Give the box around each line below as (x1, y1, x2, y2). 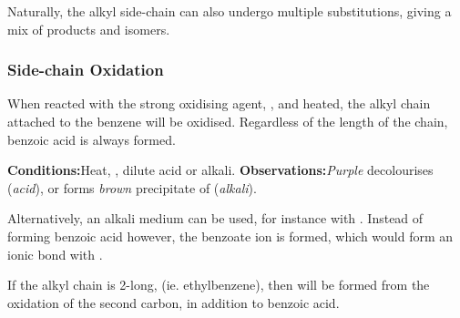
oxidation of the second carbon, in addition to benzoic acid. (7, 292, 340, 312)
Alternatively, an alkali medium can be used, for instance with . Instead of (7, 209, 424, 228)
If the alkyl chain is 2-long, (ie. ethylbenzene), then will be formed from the (7, 275, 430, 294)
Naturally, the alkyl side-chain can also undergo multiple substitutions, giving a (7, 2, 452, 20)
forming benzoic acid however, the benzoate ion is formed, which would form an (7, 226, 454, 245)
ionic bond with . (7, 244, 103, 263)
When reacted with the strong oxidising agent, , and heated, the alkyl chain (7, 94, 431, 113)
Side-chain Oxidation (7, 58, 164, 81)
